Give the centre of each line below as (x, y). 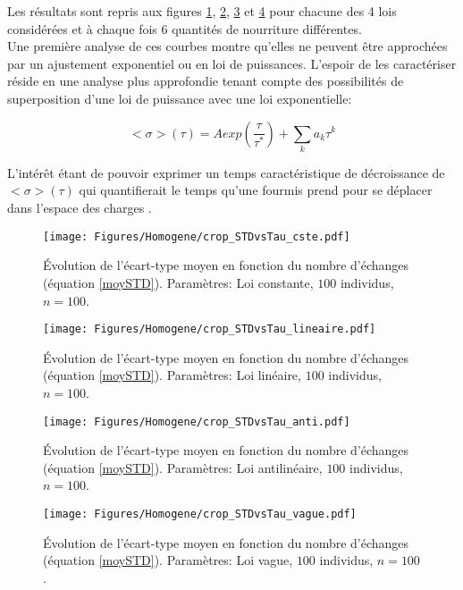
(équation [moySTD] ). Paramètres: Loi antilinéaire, (183, 467)
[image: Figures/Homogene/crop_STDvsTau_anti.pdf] (197, 421)
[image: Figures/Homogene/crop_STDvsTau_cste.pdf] (197, 236)
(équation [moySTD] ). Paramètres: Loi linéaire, (172, 375)
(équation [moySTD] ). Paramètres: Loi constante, (178, 282)
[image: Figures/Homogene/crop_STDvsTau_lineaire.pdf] (210, 329)
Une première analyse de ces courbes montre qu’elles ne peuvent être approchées (227, 46)
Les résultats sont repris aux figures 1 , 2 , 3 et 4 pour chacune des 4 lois (202, 11)
